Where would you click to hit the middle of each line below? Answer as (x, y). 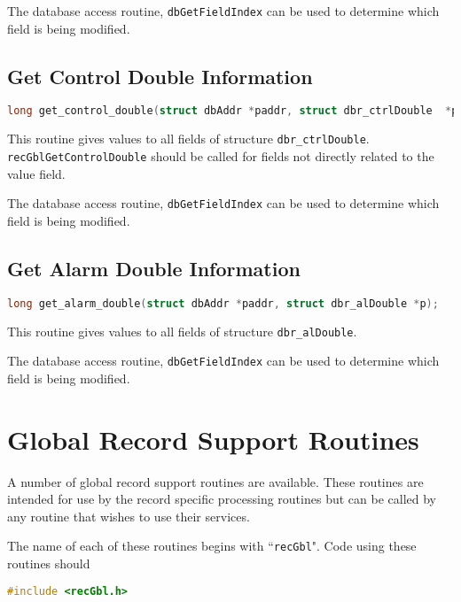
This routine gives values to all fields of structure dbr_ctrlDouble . (188, 139)
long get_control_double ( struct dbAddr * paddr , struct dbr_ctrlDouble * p (233, 111)
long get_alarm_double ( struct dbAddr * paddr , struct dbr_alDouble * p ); (223, 303)
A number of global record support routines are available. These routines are (215, 481)
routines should (49, 563)
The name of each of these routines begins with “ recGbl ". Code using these (212, 546)
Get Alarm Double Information (154, 268)
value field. (36, 173)
